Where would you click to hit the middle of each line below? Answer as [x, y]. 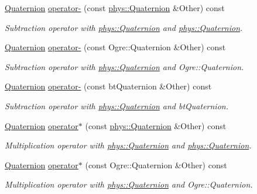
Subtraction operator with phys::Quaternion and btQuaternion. [116, 105]
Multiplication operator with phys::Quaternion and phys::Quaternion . [128, 145]
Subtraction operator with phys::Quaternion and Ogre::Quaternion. [124, 66]
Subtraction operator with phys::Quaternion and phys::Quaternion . [124, 27]
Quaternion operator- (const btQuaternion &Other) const [108, 86]
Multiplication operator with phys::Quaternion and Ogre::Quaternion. [129, 184]
